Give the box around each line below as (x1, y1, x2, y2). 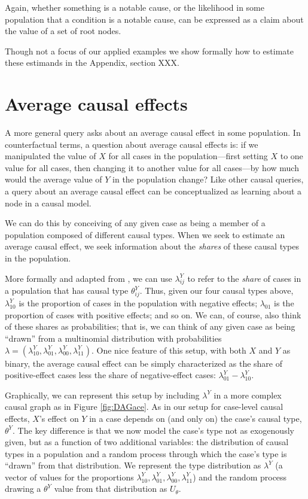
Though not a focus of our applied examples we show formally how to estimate (5, 44, 294, 57)
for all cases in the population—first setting (108, 150, 268, 162)
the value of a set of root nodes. (5, 25, 121, 37)
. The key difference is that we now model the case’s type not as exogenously (13, 424, 294, 436)
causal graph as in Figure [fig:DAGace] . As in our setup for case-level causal (5, 400, 283, 413)
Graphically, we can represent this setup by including (5, 388, 200, 401)
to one (280, 150, 303, 162)
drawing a (5, 482, 41, 495)
